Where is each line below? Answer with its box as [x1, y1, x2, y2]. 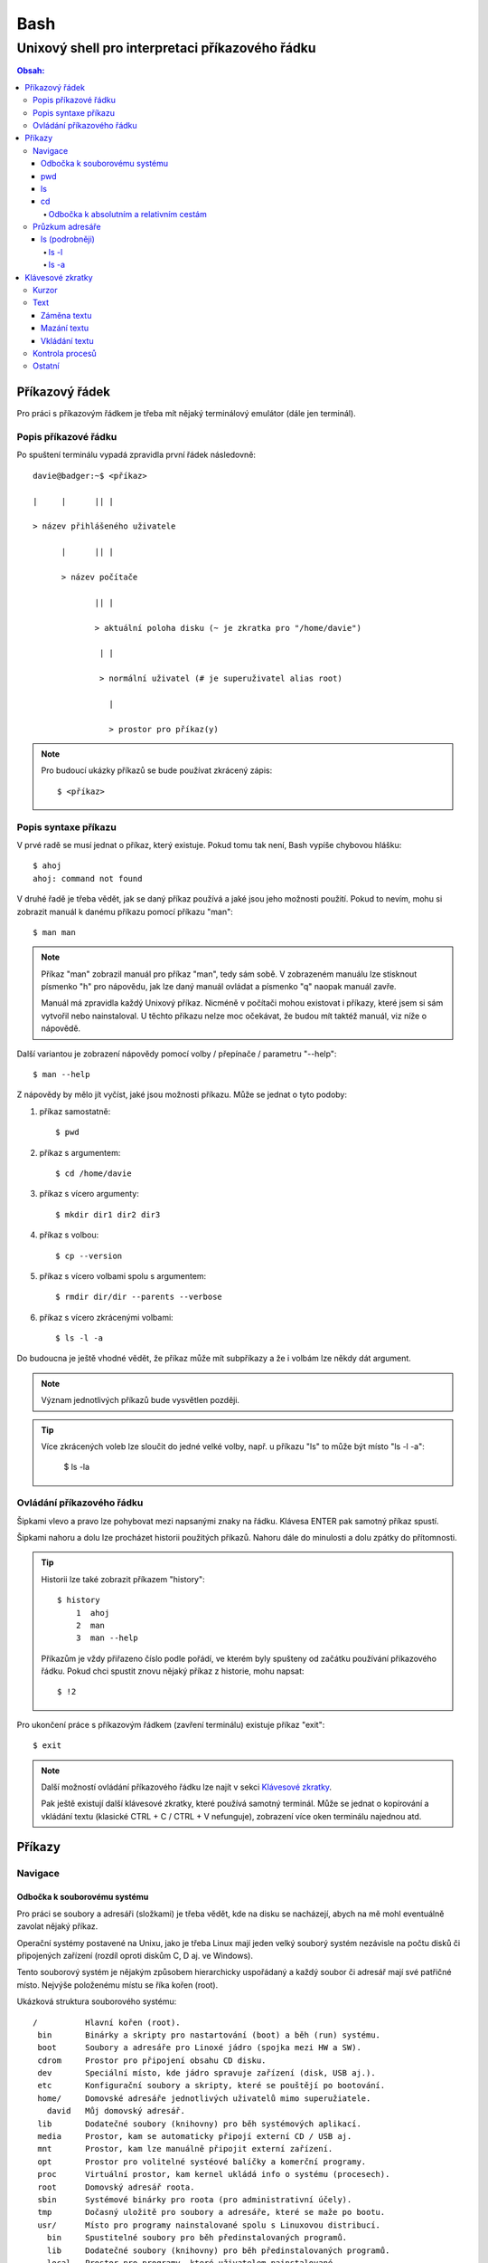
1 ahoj [75, 1608, 110, 1618]
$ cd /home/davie [55, 1168, 132, 1179]
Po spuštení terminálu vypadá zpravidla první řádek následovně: [16, 449, 257, 461]
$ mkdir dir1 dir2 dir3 [55, 1209, 161, 1219]
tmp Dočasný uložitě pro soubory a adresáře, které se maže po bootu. [37, 2207, 386, 2218]
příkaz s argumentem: [39, 1147, 121, 1158]
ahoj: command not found [33, 874, 143, 883]
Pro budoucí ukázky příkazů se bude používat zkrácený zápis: [41, 765, 273, 776]
